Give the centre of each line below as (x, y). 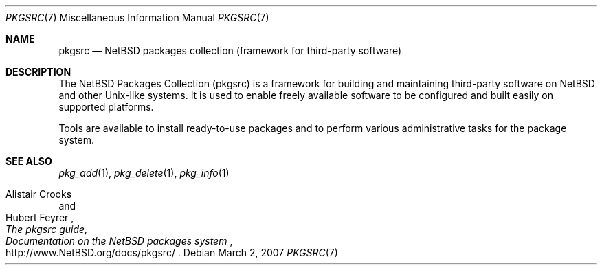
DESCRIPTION (38, 72)
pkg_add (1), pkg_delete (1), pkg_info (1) (144, 173)
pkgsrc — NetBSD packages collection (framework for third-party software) (230, 50)
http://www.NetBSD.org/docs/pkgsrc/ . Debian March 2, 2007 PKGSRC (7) (172, 252)
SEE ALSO (29, 161)
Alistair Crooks (39, 194)
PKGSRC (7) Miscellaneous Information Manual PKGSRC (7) (137, 18)
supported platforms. (106, 107)
